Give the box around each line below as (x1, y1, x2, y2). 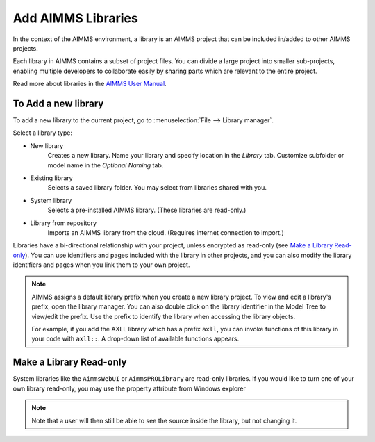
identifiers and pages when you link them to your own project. (12, 261, 190, 269)
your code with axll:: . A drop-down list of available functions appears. (31, 334, 240, 343)
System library (30, 196, 72, 204)
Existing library (30, 174, 73, 182)
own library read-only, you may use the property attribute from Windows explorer (12, 384, 246, 393)
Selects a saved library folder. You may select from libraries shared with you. (47, 183, 267, 192)
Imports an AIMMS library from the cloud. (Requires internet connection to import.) (47, 228, 284, 236)
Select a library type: (12, 129, 73, 137)
